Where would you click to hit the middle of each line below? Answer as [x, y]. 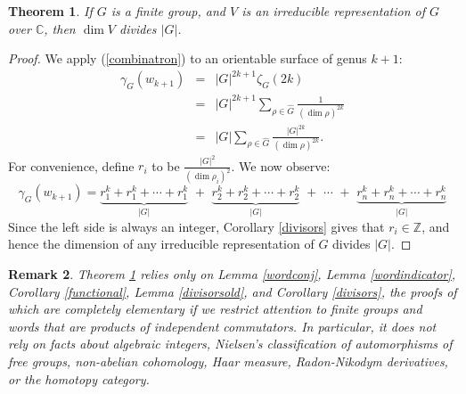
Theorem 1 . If [50, 11]
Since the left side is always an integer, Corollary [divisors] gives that [196, 226]
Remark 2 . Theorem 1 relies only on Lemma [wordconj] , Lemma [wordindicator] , [232, 274]
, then [60, 28]
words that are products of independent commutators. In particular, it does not [222, 326]
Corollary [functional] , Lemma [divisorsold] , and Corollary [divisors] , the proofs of [233, 291]
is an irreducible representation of [333, 11]
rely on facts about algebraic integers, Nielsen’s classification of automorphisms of [230, 344]
